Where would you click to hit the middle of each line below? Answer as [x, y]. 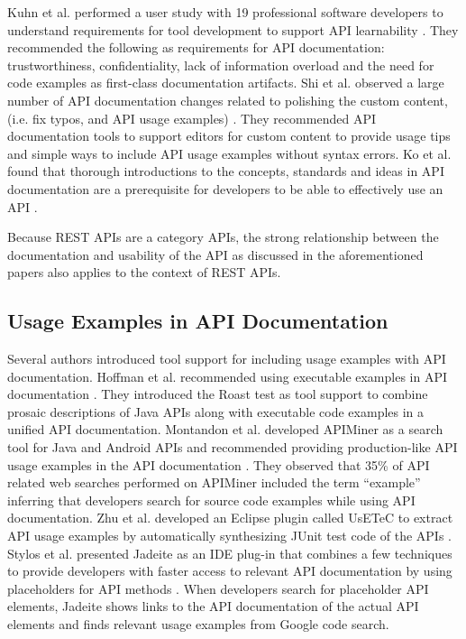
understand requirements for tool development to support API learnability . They [233, 29]
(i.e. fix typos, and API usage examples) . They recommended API [192, 118]
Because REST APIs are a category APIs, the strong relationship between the [223, 237]
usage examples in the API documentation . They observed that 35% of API [219, 464]
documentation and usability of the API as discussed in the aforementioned [215, 254]
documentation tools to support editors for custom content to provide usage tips [229, 136]
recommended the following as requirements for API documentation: [196, 47]
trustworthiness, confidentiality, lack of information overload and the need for [221, 65]
